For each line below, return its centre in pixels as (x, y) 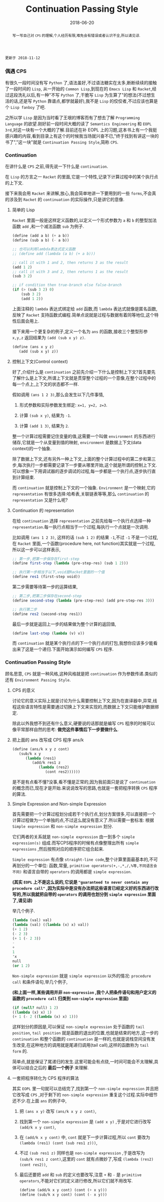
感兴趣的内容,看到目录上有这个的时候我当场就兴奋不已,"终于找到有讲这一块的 (82, 136)
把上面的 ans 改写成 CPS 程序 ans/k (48, 740)
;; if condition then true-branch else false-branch (67, 285)
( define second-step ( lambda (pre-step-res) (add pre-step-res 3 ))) (83, 601)
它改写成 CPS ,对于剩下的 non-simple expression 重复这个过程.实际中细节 (85, 1095)
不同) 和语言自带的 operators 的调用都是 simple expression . (72, 872)
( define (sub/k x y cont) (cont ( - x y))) (63, 1195)
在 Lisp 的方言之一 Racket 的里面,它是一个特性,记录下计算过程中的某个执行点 (82, 177)
